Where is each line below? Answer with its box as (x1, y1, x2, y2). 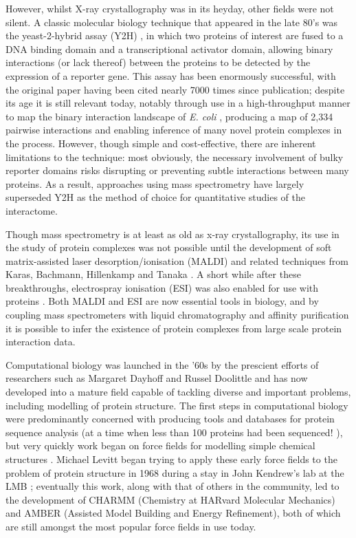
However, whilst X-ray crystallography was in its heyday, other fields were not (5, 1, 334, 15)
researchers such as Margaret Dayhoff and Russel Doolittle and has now (5, 371, 308, 385)
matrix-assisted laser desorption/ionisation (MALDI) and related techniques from (5, 253, 348, 268)
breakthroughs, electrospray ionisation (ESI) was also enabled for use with (5, 280, 319, 294)
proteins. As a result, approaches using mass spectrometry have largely (5, 176, 304, 191)
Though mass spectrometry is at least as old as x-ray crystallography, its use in (5, 226, 340, 241)
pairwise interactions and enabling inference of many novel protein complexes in (5, 122, 342, 137)
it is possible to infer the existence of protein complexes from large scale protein (5, 321, 342, 335)
